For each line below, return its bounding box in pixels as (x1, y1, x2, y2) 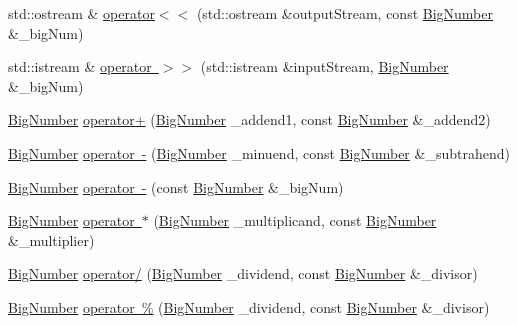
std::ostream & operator (8, 3, 155, 23)
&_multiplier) (8, 229, 95, 250)
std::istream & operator (8, 56, 152, 77)
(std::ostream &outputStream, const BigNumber (196, 3, 494, 23)
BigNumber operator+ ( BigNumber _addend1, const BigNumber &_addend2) (8, 109, 491, 130)
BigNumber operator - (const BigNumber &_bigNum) (8, 176, 344, 197)
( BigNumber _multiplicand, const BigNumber (153, 210, 437, 231)
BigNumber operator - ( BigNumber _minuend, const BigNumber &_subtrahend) (8, 142, 510, 163)
